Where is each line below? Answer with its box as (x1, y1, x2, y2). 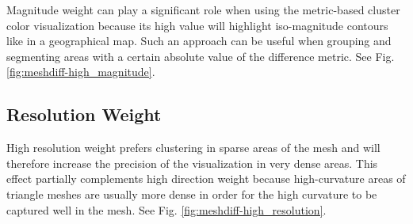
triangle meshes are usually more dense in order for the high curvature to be (6, 185, 377, 202)
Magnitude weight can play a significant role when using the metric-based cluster (6, 2, 400, 17)
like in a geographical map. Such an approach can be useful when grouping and (6, 32, 392, 49)
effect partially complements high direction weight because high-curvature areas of (6, 170, 406, 187)
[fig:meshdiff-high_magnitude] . (6, 63, 155, 80)
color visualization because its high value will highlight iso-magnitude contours (6, 17, 388, 33)
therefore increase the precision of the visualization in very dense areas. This (6, 154, 378, 171)
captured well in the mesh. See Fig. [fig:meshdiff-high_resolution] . (6, 201, 327, 218)
